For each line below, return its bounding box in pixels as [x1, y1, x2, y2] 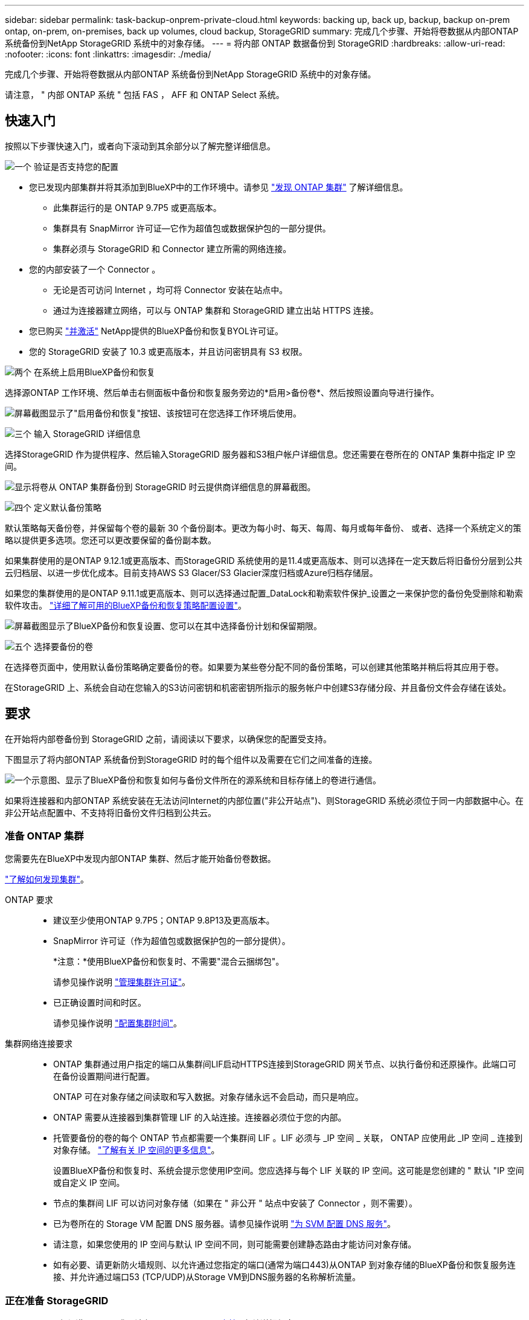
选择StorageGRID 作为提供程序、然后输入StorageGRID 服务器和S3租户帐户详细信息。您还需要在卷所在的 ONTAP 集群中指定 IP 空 [5, 448, 516, 459]
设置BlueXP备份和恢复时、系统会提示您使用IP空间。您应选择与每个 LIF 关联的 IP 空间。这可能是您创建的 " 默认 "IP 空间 [53, 1165, 524, 1176]
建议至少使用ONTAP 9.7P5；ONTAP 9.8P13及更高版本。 [53, 915, 275, 926]
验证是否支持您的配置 [33, 161, 118, 172]
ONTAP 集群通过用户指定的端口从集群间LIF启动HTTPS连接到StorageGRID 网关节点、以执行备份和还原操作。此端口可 [53, 1059, 516, 1070]
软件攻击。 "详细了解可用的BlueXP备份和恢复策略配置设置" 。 [5, 600, 247, 610]
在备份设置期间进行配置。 [53, 1071, 155, 1082]
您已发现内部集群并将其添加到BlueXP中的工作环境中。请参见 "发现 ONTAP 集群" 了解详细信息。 [29, 181, 408, 192]
